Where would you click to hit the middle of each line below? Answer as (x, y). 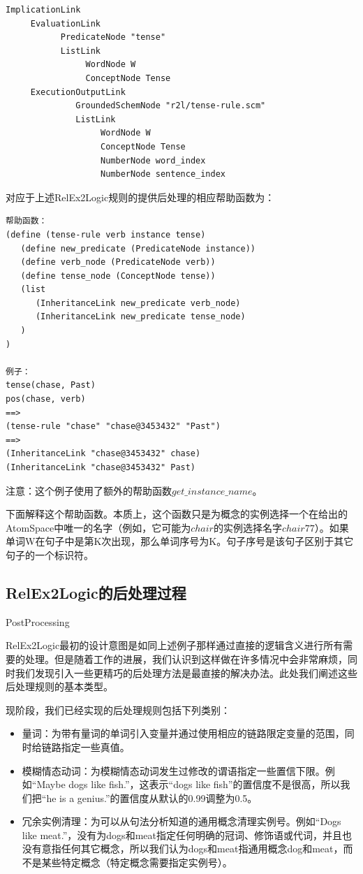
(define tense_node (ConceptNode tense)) (118, 276)
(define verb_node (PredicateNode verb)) (118, 262)
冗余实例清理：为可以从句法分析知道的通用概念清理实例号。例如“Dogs (181, 821)
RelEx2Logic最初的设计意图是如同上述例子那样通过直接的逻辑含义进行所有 (175, 645)
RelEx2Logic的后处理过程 (96, 592)
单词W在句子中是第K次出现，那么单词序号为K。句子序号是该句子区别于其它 (180, 541)
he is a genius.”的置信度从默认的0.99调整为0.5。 (152, 797)
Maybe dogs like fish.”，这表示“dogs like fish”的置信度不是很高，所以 (188, 784)
